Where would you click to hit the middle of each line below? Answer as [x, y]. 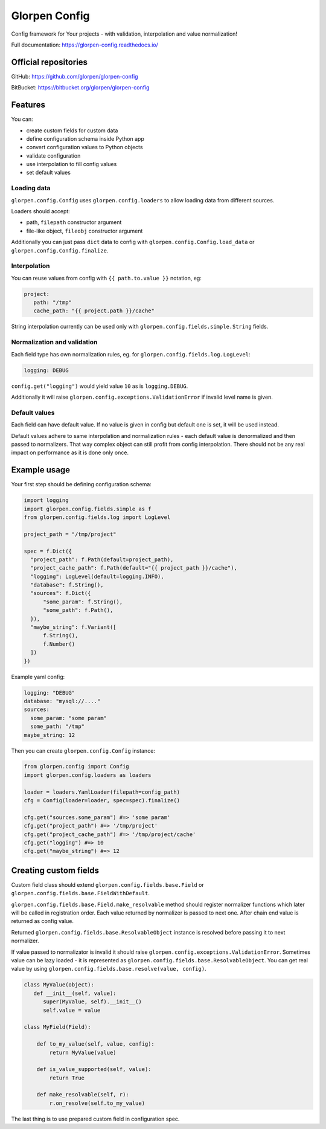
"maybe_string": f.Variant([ [74, 627]
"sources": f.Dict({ [61, 593]
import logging [46, 500]
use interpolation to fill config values [72, 164]
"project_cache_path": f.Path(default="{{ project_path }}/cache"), [134, 568]
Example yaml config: [38, 677]
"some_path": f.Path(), [78, 610]
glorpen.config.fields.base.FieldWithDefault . [81, 893]
